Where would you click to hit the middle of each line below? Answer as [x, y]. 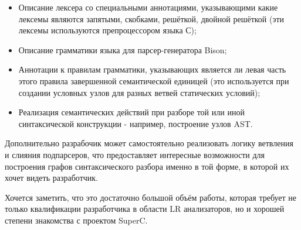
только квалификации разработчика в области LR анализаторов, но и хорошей [145, 209]
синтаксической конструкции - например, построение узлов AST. [136, 123]
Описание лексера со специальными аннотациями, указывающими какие [148, 7]
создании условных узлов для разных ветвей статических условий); [139, 92]
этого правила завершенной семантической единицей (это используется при [154, 80]
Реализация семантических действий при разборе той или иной [131, 112]
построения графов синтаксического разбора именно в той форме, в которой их [147, 166]
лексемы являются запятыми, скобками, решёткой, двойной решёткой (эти [151, 18]
